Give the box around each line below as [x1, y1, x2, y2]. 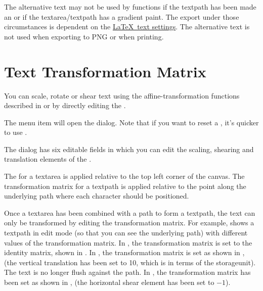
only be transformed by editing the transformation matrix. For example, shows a [4, 217, 254, 228]
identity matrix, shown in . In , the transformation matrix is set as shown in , [4, 247, 245, 258]
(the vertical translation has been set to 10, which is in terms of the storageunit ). [4, 257, 256, 267]
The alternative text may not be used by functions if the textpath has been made [4, 2, 256, 12]
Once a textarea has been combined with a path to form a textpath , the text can [4, 207, 255, 218]
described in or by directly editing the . [4, 100, 126, 111]
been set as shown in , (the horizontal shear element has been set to [4, 277, 214, 287]
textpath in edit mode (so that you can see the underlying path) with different [4, 227, 248, 238]
